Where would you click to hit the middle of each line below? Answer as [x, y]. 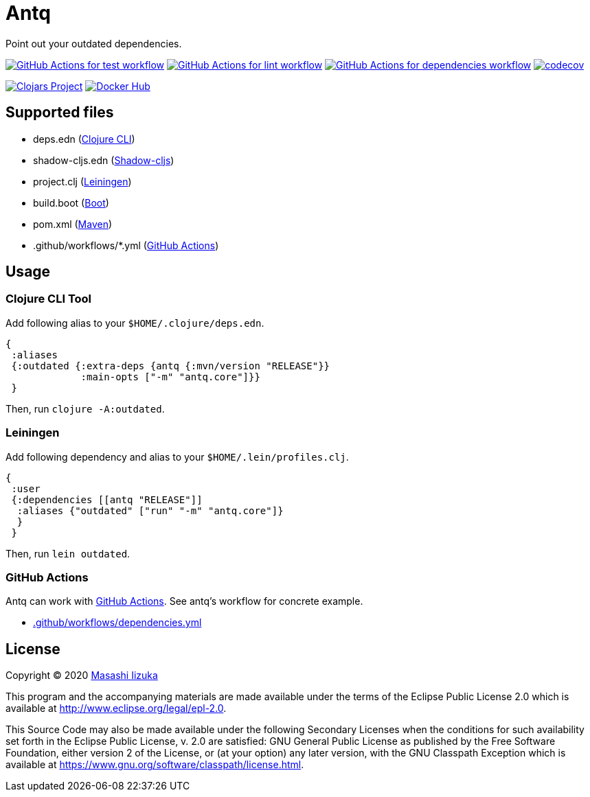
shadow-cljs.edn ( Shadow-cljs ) [104, 160]
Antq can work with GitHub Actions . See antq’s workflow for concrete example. [184, 601]
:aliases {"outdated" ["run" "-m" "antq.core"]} [150, 510]
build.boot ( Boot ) [71, 203]
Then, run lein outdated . [68, 553]
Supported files [60, 113]
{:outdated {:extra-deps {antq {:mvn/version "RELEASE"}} [171, 366]
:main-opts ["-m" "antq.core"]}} [170, 377]
